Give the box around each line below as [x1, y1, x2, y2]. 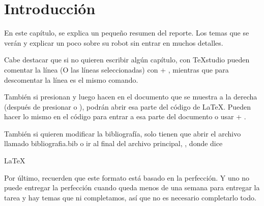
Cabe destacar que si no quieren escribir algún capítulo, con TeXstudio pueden [4, 54, 250, 65]
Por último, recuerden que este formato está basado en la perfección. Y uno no [4, 172, 250, 183]
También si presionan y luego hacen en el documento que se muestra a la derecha [4, 91, 257, 102]
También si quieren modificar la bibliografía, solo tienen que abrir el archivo [4, 128, 241, 139]
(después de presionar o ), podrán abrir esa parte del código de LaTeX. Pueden [4, 101, 251, 112]
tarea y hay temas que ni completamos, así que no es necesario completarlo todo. [4, 192, 256, 202]
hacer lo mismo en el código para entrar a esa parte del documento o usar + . [4, 111, 246, 122]
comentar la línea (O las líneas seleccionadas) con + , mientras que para [4, 64, 229, 75]
